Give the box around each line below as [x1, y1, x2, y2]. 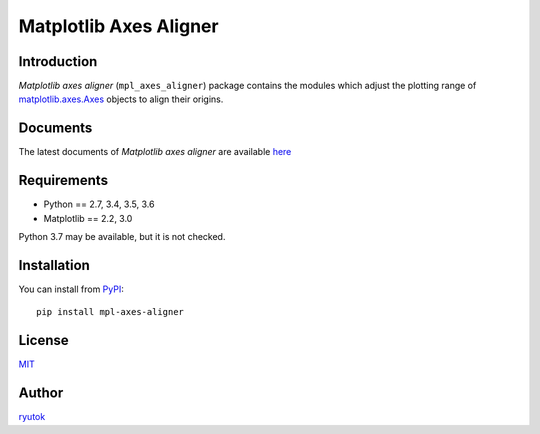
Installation [18, 256, 90, 274]
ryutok [18, 411, 46, 423]
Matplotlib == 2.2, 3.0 [43, 212, 133, 224]
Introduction [18, 53, 98, 70]
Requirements [18, 172, 109, 189]
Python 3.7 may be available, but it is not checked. [18, 231, 226, 243]
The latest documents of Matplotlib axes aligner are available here [18, 146, 292, 158]
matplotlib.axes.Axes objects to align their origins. [18, 93, 224, 105]
